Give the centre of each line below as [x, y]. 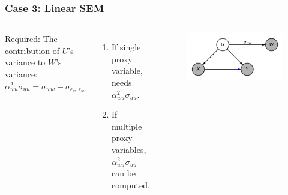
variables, [129, 149]
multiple [127, 126]
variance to [25, 62]
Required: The [31, 39]
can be [124, 173]
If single [126, 47]
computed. [131, 184]
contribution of [32, 50]
